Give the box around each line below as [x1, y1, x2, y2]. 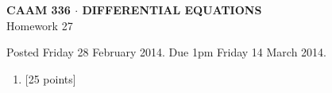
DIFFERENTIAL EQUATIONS [82, 2, 262, 17]
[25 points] [25, 70, 76, 87]
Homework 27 [6, 17, 73, 33]
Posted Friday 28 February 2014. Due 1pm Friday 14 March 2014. [6, 44, 327, 60]
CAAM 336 [6, 2, 71, 17]
